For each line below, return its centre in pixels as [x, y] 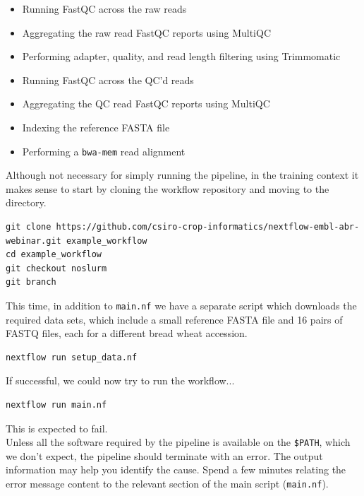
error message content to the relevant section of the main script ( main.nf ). [167, 484]
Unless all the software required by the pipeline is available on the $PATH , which [178, 442]
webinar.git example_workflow [77, 241]
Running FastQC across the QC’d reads [108, 79]
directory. [26, 202]
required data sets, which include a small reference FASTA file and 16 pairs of [174, 319]
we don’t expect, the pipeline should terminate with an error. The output [164, 455]
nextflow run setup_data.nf [72, 357]
